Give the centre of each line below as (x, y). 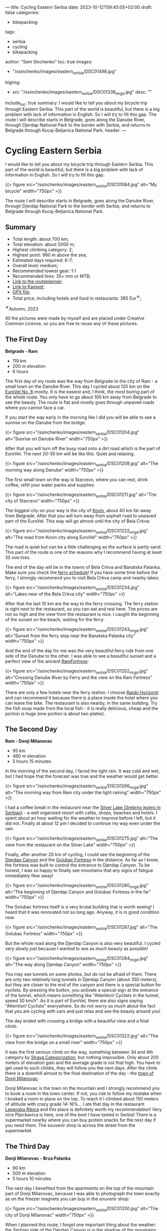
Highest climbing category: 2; (42, 249)
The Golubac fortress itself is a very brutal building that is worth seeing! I (80, 906)
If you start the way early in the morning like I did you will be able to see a (81, 417)
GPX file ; (21, 292)
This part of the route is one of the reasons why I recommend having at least (83, 552)
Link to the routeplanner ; (38, 281)
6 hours (20, 371)
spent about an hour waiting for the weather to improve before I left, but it (80, 818)
